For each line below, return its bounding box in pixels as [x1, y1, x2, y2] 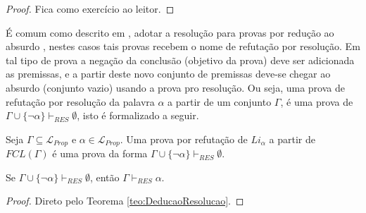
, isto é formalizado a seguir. [77, 108, 199, 123]
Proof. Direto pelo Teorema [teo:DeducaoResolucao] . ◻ [6, 193, 244, 208]
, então [89, 169, 120, 184]
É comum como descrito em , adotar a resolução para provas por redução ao [6, 25, 334, 39]
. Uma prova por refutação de [120, 131, 248, 146]
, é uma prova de [280, 94, 353, 109]
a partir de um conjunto [168, 94, 272, 109]
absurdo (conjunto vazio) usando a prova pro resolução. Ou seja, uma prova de [6, 80, 345, 95]
